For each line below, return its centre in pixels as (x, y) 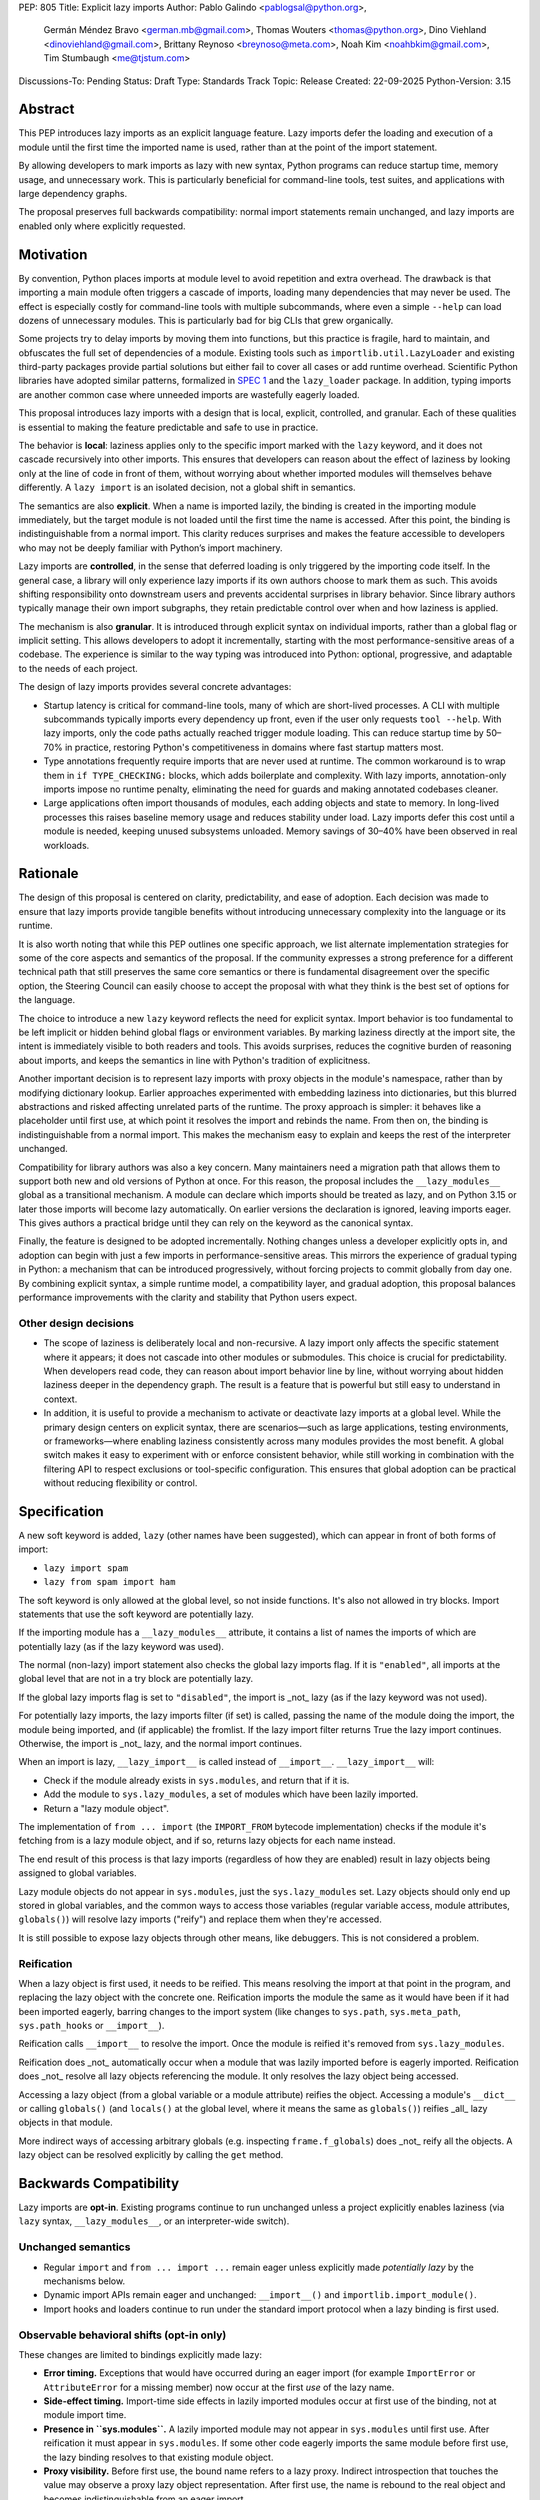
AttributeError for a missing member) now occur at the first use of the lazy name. (219, 2387)
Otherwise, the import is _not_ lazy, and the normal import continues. (160, 1744)
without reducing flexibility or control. (120, 1483)
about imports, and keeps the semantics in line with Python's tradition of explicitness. (194, 1060)
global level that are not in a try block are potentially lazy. (136, 1679)
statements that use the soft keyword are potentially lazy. (136, 1614)
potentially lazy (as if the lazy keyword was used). (121, 1646)
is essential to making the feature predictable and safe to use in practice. (168, 427)
